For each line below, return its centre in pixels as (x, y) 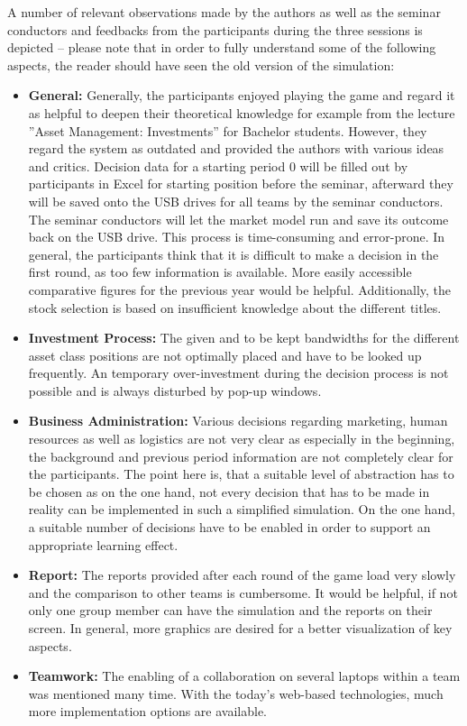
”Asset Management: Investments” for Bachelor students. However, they (228, 130)
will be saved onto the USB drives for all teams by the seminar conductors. (236, 201)
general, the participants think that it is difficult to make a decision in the (233, 254)
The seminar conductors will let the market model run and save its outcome (238, 219)
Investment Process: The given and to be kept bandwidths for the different (244, 338)
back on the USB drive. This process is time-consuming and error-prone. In (237, 237)
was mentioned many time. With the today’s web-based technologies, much (236, 693)
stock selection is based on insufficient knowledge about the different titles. (235, 307)
